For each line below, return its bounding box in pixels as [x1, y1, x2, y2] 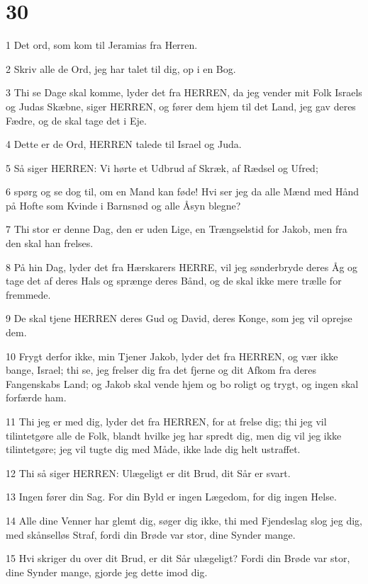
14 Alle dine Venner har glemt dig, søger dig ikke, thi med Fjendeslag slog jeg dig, [6, 513, 362, 527]
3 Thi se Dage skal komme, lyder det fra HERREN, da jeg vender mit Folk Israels [6, 85, 362, 100]
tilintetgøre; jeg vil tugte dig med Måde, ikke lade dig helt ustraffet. [6, 442, 301, 457]
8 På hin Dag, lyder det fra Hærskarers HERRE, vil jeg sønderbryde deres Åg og [6, 259, 358, 274]
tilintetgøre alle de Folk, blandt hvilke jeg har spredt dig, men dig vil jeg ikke [6, 428, 342, 442]
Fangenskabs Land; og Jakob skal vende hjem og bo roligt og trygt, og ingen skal [6, 376, 359, 391]
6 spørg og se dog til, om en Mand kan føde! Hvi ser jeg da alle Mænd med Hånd [6, 184, 359, 199]
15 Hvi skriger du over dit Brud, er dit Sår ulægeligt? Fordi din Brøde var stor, [6, 551, 350, 566]
